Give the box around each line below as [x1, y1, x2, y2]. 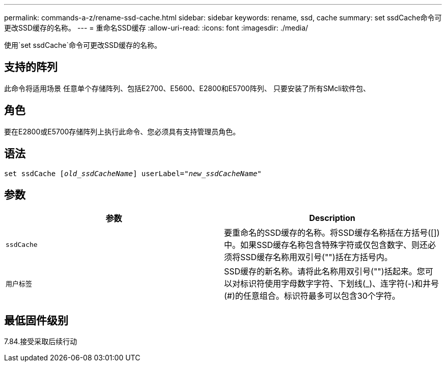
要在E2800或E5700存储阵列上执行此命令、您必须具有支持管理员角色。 [4, 127, 240, 136]
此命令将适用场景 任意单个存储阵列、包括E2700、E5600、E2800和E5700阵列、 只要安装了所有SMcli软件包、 [4, 83, 371, 93]
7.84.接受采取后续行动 [4, 337, 77, 346]
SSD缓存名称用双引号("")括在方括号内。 [240, 252, 393, 263]
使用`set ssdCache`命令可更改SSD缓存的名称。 [4, 41, 162, 49]
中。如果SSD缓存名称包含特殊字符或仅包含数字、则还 [224, 240, 428, 250]
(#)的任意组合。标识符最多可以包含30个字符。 [224, 291, 400, 301]
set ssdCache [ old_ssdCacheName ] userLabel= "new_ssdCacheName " [4, 169, 262, 178]
